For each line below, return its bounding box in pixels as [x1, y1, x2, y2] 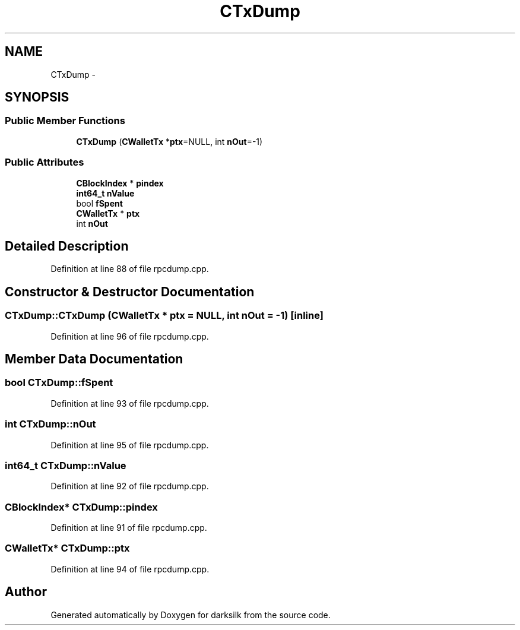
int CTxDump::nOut [5, 418, 96, 430]
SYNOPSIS [5, 90, 69, 105]
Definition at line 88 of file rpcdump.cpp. [50, 264, 209, 274]
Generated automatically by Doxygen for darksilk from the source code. [50, 609, 331, 620]
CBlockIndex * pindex [76, 178, 164, 188]
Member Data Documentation [5, 352, 183, 367]
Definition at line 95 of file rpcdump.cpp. [50, 439, 209, 450]
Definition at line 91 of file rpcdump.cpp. [50, 523, 207, 533]
